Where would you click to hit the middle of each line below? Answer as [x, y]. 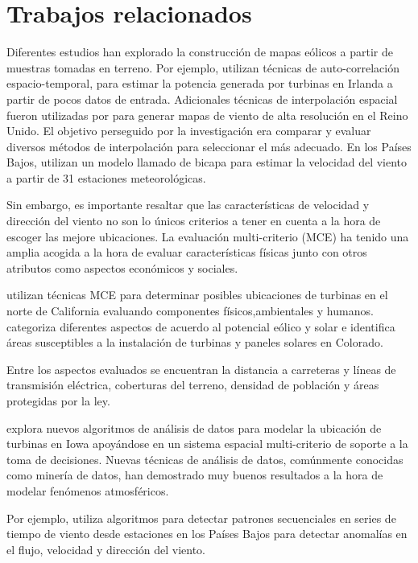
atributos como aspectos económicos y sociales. [122, 267]
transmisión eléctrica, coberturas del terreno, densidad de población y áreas [193, 385]
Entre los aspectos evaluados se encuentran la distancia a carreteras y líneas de [201, 369]
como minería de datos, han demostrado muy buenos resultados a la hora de [195, 475]
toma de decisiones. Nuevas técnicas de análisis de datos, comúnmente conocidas [205, 459]
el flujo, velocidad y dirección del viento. [106, 549]
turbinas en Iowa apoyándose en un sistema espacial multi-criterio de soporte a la [207, 444]
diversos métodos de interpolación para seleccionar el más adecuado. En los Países [209, 146]
